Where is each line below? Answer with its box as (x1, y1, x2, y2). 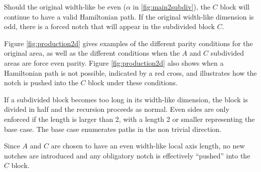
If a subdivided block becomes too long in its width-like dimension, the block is (4, 94, 248, 104)
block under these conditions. (88, 77, 178, 88)
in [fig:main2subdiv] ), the (133, 2, 210, 12)
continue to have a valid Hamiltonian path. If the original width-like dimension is (4, 11, 254, 22)
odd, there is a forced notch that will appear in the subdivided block (4, 21, 215, 32)
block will (220, 2, 249, 12)
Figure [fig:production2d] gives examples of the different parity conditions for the (4, 38, 253, 48)
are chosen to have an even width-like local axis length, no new (51, 140, 245, 151)
